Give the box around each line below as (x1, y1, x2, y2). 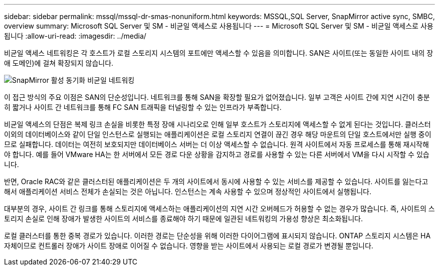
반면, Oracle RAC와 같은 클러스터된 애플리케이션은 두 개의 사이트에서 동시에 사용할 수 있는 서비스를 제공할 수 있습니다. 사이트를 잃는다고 (4, 177, 428, 186)
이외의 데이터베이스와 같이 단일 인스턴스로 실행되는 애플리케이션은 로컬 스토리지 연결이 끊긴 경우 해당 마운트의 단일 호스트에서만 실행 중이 (4, 130, 431, 139)
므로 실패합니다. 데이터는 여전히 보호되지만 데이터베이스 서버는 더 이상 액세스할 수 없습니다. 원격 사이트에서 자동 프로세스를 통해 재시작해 (4, 140, 429, 149)
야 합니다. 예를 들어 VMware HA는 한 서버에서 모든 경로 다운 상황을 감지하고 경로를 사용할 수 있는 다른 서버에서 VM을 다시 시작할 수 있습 (4, 150, 429, 159)
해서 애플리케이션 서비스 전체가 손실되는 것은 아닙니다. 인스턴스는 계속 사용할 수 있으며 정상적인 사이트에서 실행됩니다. (4, 187, 371, 196)
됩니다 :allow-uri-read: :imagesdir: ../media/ (4, 32, 146, 40)
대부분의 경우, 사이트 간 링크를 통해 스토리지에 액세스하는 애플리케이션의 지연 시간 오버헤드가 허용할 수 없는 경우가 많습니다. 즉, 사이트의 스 (4, 204, 435, 213)
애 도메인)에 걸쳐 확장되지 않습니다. (4, 59, 114, 67)
